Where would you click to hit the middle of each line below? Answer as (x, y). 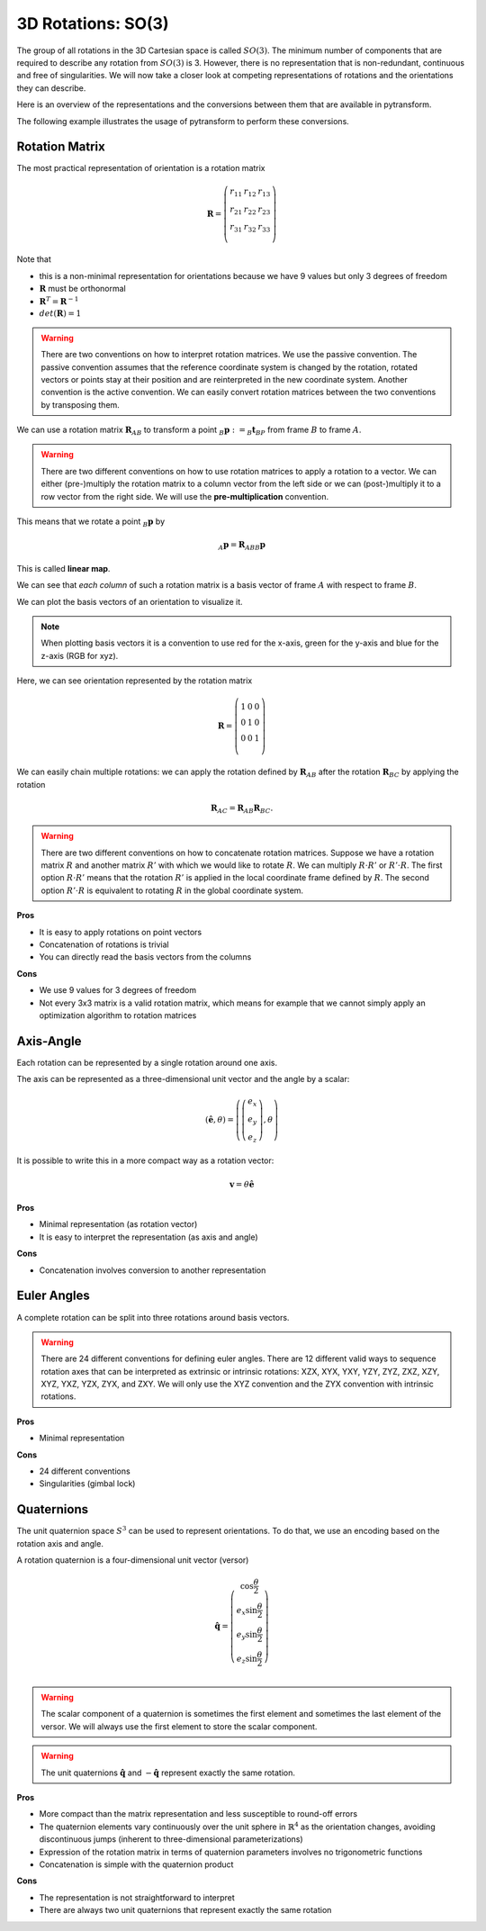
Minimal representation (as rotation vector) (118, 1224)
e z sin (247, 1659)
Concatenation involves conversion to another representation (153, 1270)
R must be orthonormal (82, 289)
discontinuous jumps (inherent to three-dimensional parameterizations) (171, 1839)
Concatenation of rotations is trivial (104, 944)
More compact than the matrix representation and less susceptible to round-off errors (198, 1814)
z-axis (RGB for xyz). (80, 655)
